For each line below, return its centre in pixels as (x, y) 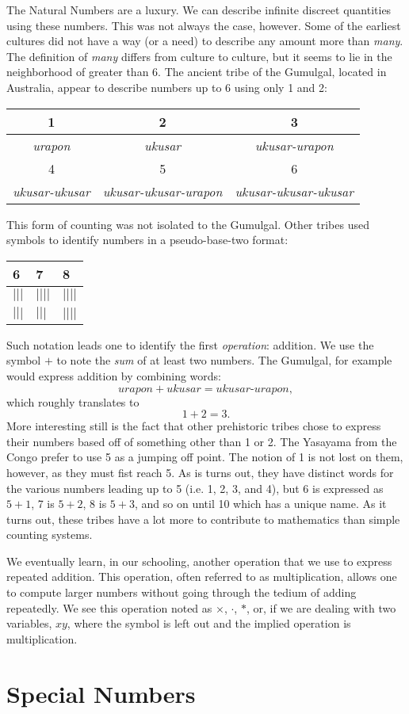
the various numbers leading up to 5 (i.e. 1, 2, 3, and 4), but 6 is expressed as (195, 488)
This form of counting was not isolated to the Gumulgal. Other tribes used (188, 224)
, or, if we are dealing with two (321, 607)
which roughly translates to (73, 401)
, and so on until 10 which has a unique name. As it (260, 504)
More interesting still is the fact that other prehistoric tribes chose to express (194, 426)
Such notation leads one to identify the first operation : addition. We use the (190, 344)
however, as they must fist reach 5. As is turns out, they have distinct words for (200, 472)
